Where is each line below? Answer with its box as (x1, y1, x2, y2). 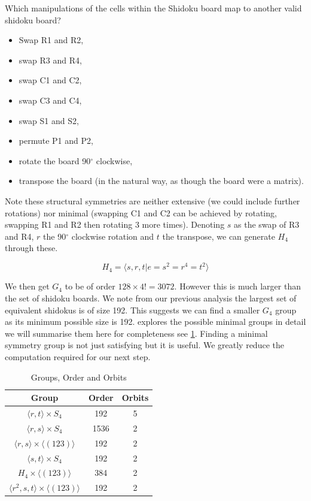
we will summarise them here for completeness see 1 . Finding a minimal (5, 327, 268, 339)
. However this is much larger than (174, 280, 301, 292)
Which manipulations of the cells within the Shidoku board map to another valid (5, 2, 302, 14)
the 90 (43, 230, 66, 242)
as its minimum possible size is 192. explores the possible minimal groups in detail (5, 315, 306, 328)
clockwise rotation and (71, 230, 154, 242)
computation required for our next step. (5, 350, 151, 363)
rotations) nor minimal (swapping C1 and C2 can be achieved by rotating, (5, 206, 277, 219)
